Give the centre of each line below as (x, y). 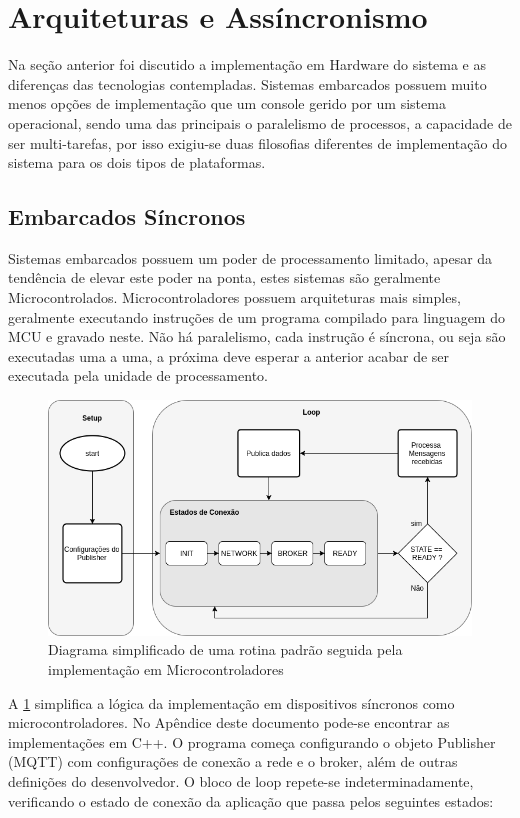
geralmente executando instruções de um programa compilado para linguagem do (256, 316)
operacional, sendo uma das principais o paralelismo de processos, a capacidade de (260, 122)
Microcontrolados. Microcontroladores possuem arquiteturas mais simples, (234, 297)
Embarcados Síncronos (127, 216)
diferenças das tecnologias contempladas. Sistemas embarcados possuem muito (247, 83)
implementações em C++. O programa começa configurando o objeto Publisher (252, 741)
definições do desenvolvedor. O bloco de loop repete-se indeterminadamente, (241, 781)
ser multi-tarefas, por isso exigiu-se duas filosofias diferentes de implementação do (257, 142)
